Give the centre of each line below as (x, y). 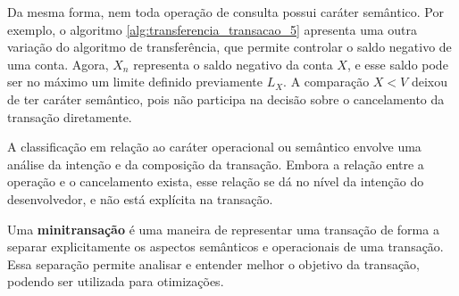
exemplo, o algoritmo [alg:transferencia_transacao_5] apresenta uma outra (212, 29)
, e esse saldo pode (397, 64)
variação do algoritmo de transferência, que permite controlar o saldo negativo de (229, 47)
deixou (429, 82)
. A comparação (326, 82)
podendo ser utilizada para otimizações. (116, 281)
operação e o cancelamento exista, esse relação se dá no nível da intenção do (216, 181)
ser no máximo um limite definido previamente (135, 82)
